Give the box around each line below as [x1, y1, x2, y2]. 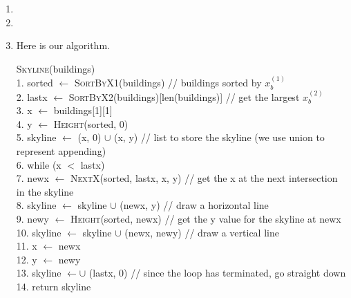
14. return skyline [16, 279, 91, 293]
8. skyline [16, 198, 57, 212]
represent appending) [16, 143, 106, 158]
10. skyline [16, 225, 61, 239]
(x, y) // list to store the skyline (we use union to [114, 130, 325, 145]
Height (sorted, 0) [53, 116, 129, 131]
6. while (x [16, 157, 61, 171]
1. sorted [16, 75, 53, 90]
